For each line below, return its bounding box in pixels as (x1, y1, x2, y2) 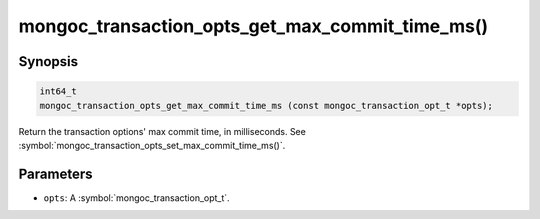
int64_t (39, 86, 77, 97)
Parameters (18, 165, 93, 182)
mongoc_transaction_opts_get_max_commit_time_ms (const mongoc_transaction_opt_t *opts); (39, 100, 494, 111)
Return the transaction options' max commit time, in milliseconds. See (18, 125, 307, 137)
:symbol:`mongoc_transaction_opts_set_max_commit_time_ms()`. (18, 139, 286, 151)
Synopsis (18, 53, 79, 70)
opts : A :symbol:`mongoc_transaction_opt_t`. (43, 191, 230, 204)
